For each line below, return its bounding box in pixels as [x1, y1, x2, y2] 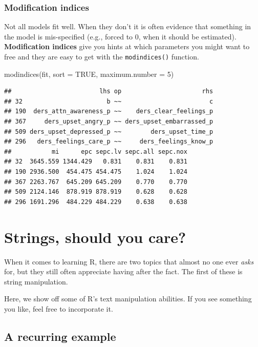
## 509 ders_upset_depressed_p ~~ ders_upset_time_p [4, 128, 213, 135]
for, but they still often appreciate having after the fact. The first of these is [4, 266, 243, 277]
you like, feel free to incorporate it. [4, 303, 113, 314]
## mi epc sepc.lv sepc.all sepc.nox [4, 148, 187, 155]
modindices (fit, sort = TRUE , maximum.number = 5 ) [4, 68, 174, 79]
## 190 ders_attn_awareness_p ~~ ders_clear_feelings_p [4, 108, 213, 115]
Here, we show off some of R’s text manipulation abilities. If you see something [4, 293, 252, 304]
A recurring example [4, 328, 116, 344]
